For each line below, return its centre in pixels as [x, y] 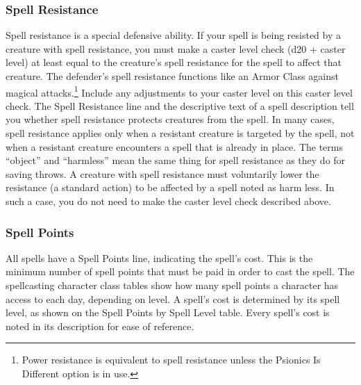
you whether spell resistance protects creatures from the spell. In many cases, [170, 119]
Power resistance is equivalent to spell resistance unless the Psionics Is [171, 360]
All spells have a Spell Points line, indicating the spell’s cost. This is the [159, 257]
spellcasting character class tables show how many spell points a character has [172, 285]
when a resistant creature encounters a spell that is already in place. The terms [174, 146]
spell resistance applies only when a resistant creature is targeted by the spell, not [180, 133]
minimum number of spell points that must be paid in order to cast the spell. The [180, 271]
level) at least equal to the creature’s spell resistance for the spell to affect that [174, 62]
